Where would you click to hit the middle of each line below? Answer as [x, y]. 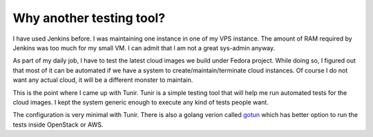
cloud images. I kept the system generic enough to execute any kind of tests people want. [141, 102]
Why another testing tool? [89, 18]
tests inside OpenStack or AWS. [58, 125]
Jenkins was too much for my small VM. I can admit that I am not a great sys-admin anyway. [144, 48]
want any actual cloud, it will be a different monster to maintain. [103, 80]
